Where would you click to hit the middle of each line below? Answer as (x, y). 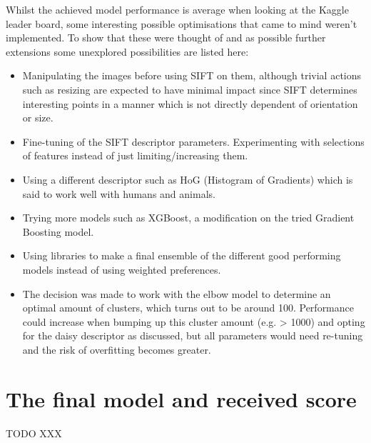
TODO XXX (34, 433)
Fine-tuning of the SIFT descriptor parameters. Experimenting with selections (193, 141)
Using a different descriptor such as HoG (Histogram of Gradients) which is (188, 179)
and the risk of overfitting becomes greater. (117, 349)
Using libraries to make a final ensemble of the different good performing (182, 255)
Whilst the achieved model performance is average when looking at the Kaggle (177, 9)
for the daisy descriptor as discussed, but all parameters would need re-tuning (193, 335)
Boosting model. (58, 231)
